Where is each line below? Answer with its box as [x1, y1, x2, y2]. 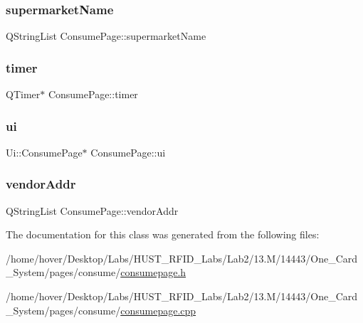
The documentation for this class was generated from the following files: [6, 227, 320, 242]
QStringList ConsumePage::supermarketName [6, 28, 206, 43]
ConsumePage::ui [90, 144, 166, 159]
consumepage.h [120, 265, 186, 280]
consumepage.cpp [120, 302, 196, 317]
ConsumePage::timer [48, 87, 138, 102]
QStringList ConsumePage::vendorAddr [6, 203, 179, 218]
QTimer [6, 87, 41, 102]
